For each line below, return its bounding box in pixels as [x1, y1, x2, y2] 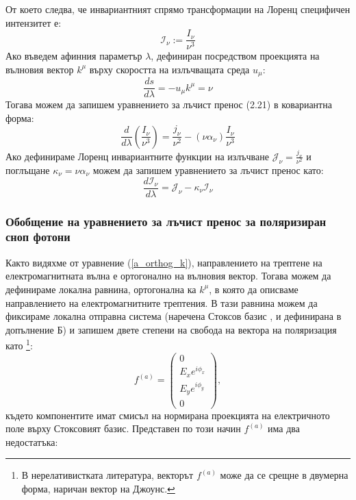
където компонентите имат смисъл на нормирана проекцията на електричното [5, 408, 330, 422]
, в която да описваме [209, 282, 298, 296]
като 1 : [5, 336, 33, 352]
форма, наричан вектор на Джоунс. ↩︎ [21, 481, 175, 495]
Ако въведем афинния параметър [5, 49, 142, 63]
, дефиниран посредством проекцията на [151, 49, 320, 63]
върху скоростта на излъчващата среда [89, 62, 250, 76]
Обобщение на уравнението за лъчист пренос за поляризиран [5, 212, 327, 229]
